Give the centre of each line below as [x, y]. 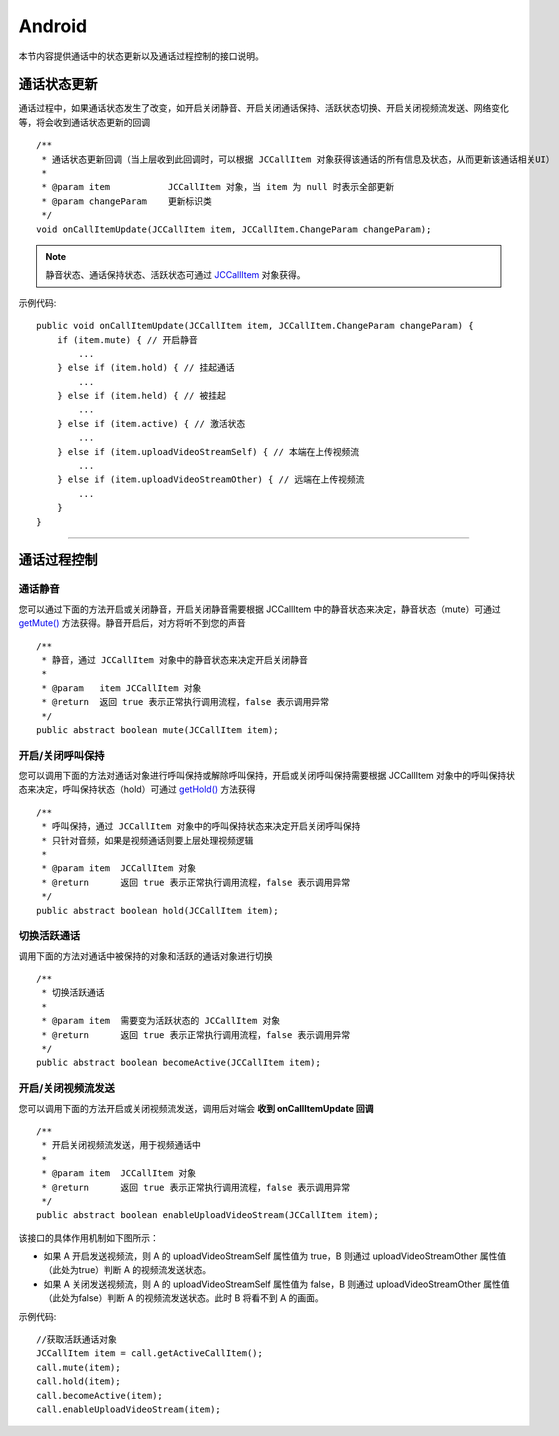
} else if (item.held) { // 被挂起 [141, 396]
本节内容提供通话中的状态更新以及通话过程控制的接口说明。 [141, 56]
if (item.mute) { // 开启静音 [127, 339]
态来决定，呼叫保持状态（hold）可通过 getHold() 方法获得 [137, 789]
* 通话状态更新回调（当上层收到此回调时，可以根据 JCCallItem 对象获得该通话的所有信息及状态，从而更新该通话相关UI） [298, 159]
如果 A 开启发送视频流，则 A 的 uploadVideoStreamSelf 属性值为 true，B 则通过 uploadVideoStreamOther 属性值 [275, 1256]
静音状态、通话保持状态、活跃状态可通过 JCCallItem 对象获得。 [175, 275]
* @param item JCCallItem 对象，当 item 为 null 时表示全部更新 [218, 187]
